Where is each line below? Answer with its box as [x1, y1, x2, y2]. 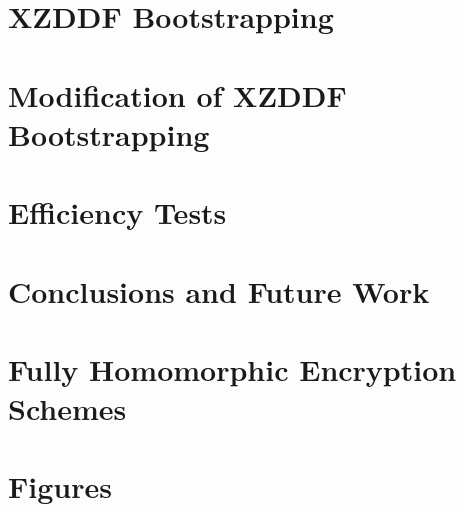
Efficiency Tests [8, 192, 227, 233]
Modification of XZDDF [8, 74, 347, 115]
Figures [8, 466, 112, 507]
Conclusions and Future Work [8, 270, 430, 311]
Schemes [8, 388, 127, 429]
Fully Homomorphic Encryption [8, 348, 457, 389]
